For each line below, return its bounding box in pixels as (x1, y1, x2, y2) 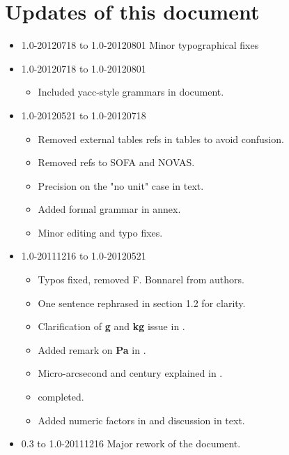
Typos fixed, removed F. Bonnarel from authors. (38, 272, 244, 287)
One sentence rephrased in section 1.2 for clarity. (38, 295, 246, 310)
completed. (38, 389, 84, 404)
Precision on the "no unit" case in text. (38, 178, 204, 193)
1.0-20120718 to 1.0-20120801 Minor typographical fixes (21, 38, 259, 52)
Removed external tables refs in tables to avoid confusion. (38, 131, 284, 146)
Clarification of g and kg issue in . (38, 319, 185, 334)
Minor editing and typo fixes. (38, 225, 163, 239)
